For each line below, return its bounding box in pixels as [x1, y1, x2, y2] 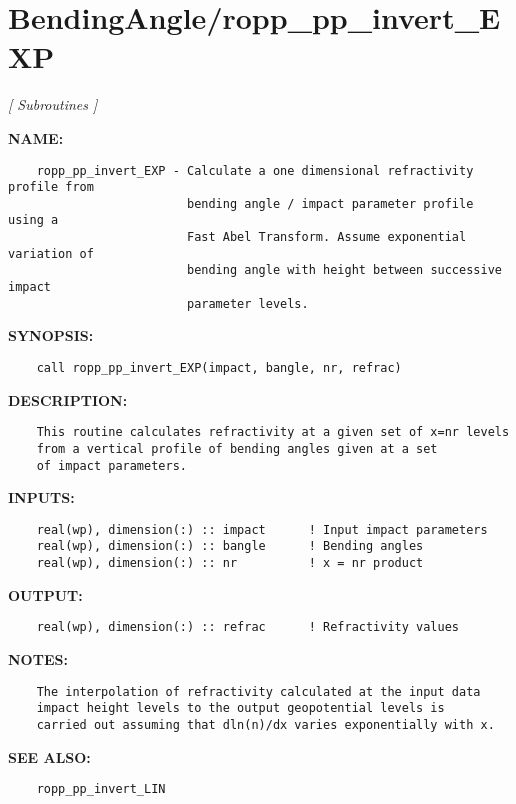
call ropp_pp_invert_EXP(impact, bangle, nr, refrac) [36, 361, 402, 375]
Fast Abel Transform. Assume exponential [186, 230, 467, 245]
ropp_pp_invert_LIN [36, 782, 166, 797]
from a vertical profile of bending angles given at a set [36, 441, 438, 456]
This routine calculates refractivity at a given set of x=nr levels [36, 425, 510, 440]
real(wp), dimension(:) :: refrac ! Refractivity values [36, 620, 460, 635]
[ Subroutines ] [8, 94, 98, 115]
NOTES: [8, 649, 68, 670]
